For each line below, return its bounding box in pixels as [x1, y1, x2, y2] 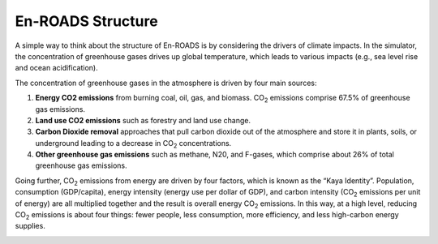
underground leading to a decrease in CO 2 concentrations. [35, 138, 232, 150]
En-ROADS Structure [15, 12, 158, 30]
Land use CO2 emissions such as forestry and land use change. [35, 115, 251, 125]
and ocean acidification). [15, 63, 98, 73]
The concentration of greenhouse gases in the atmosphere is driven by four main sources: [15, 78, 317, 88]
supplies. [15, 221, 46, 231]
